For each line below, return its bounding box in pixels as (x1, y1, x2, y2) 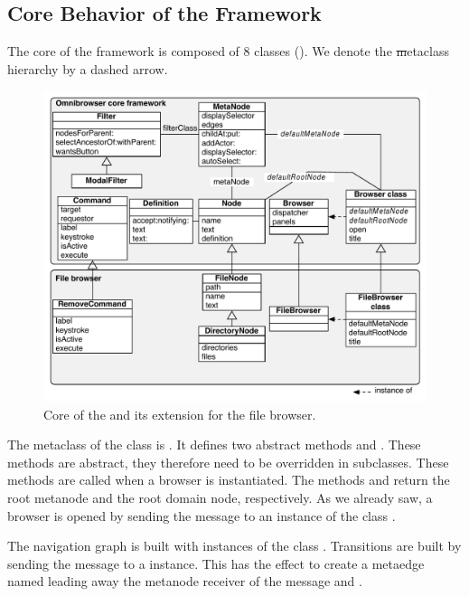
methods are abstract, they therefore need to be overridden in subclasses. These (7, 452, 449, 471)
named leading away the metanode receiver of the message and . (7, 572, 362, 591)
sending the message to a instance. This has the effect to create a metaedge (7, 553, 425, 572)
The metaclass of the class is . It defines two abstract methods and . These (7, 435, 421, 454)
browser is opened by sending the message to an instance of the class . (7, 506, 396, 525)
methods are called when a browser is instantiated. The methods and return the (7, 470, 450, 489)
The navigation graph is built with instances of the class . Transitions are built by (7, 536, 462, 555)
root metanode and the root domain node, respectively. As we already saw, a (7, 488, 433, 507)
